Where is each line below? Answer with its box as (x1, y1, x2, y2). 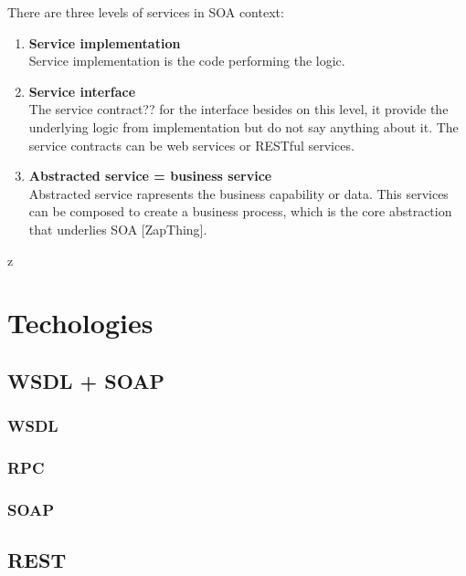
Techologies (7, 304, 154, 341)
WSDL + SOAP (7, 366, 164, 394)
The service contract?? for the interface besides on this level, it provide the (28, 99, 449, 119)
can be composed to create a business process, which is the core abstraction (28, 202, 452, 221)
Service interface (28, 81, 136, 100)
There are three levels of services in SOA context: (7, 3, 284, 21)
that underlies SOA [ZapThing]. (28, 219, 207, 238)
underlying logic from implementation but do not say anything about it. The (28, 117, 459, 136)
